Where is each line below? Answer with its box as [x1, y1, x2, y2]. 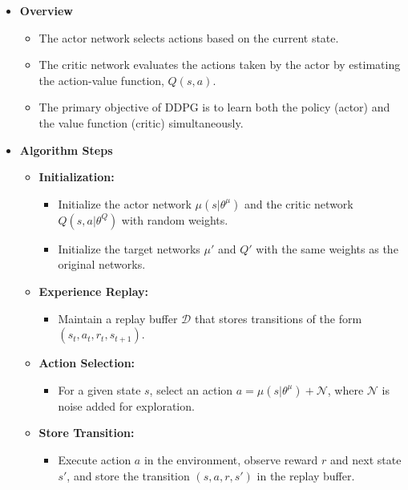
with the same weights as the [256, 240, 398, 257]
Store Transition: [38, 424, 135, 441]
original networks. [58, 256, 146, 273]
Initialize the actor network [58, 195, 192, 212]
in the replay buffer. [257, 467, 355, 484]
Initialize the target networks [58, 240, 200, 257]
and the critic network [244, 195, 353, 212]
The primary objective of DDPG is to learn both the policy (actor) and [38, 99, 390, 115]
